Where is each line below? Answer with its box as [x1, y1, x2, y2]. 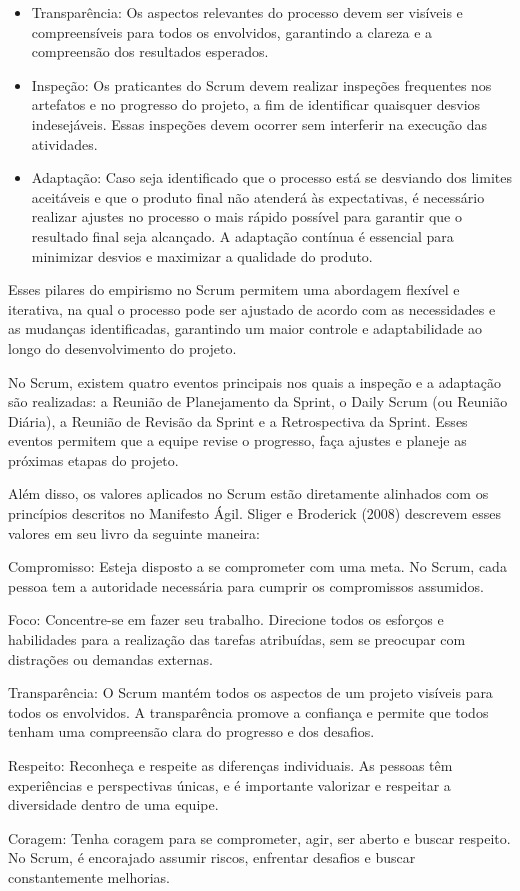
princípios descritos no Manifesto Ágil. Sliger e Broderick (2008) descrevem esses [8, 503, 501, 524]
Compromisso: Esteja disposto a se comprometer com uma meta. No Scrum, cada [8, 556, 507, 577]
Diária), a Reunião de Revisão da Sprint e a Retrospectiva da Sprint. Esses [8, 410, 468, 431]
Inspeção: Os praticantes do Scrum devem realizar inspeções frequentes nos [31, 74, 492, 95]
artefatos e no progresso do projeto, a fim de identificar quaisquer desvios [31, 94, 481, 115]
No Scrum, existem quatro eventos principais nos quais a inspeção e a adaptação [8, 371, 501, 392]
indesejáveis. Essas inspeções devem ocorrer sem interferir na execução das [31, 113, 488, 134]
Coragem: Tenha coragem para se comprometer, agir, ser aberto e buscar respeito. [8, 827, 511, 848]
